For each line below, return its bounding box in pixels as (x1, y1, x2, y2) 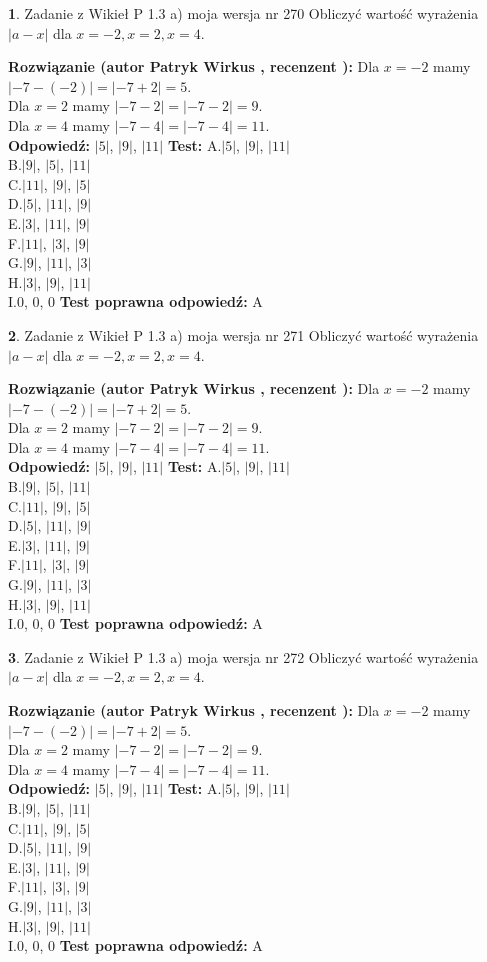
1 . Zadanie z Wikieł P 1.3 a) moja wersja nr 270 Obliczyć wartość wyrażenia (8, 3, 479, 23)
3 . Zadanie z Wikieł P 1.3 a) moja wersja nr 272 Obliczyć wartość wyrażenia (8, 646, 479, 667)
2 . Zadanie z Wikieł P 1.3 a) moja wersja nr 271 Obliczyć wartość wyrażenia (8, 324, 479, 345)
